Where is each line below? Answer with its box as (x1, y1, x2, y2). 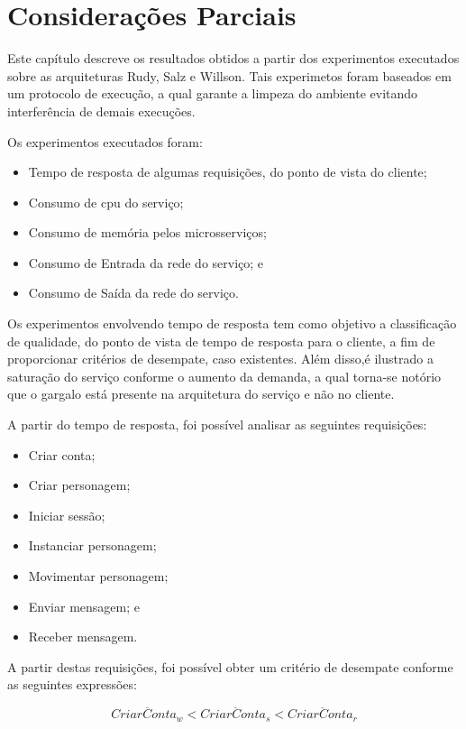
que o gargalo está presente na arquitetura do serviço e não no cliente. (7, 384, 395, 403)
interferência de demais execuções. (7, 101, 196, 120)
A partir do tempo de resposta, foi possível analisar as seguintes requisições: (7, 415, 427, 434)
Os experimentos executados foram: (7, 132, 203, 151)
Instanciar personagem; (28, 536, 157, 555)
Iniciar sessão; (28, 505, 105, 524)
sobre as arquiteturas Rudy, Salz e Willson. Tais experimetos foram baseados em (7, 66, 452, 85)
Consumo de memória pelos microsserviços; (28, 223, 267, 242)
